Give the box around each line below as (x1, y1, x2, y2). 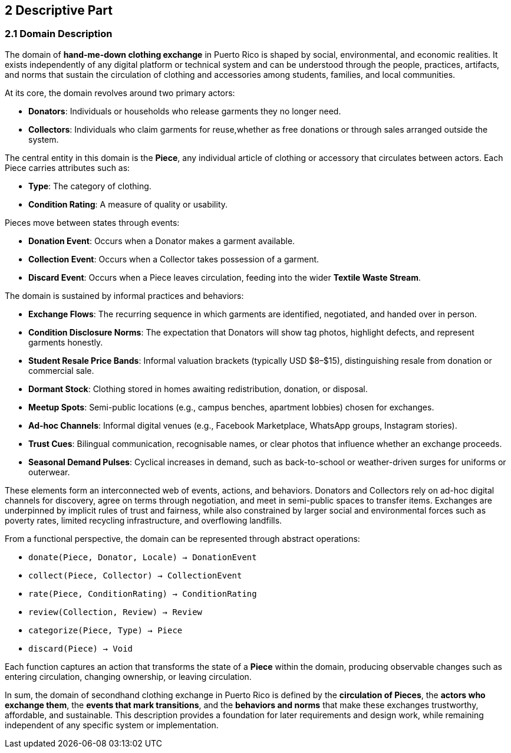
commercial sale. (28, 365, 94, 376)
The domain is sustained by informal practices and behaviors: (5, 290, 244, 301)
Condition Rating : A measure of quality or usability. (28, 199, 228, 209)
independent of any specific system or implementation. (5, 719, 219, 730)
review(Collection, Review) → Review (28, 607, 203, 617)
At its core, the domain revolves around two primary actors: (5, 87, 235, 98)
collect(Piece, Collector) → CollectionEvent (28, 570, 242, 580)
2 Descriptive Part (5, 3, 113, 18)
